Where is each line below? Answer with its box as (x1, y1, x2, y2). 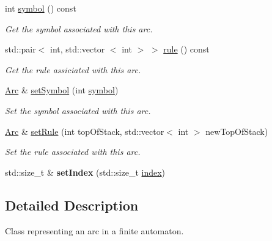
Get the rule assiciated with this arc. (5, 63, 141, 76)
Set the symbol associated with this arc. (5, 104, 151, 117)
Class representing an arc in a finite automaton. (5, 224, 184, 237)
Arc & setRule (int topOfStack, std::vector (5, 124, 164, 137)
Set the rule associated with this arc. (5, 145, 141, 158)
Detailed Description (5, 195, 139, 214)
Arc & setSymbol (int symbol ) (5, 84, 119, 96)
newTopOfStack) (205, 124, 268, 137)
